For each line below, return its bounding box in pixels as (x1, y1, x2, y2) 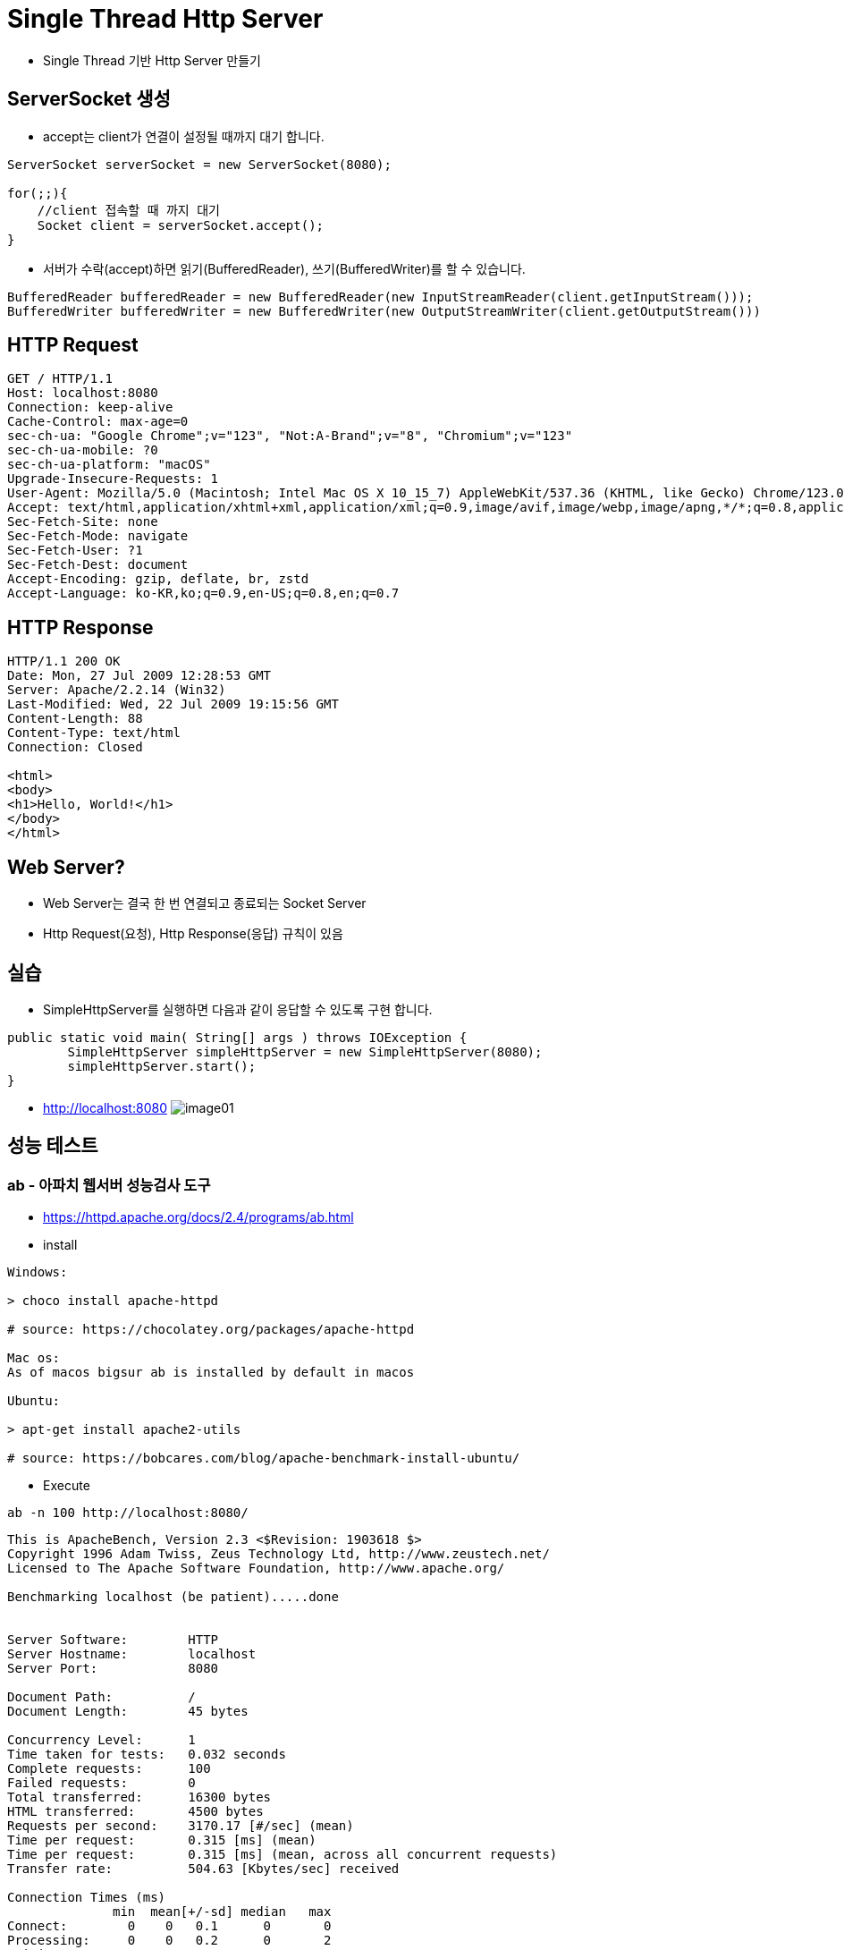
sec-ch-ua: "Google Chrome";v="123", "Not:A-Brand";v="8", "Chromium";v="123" (7, 428, 573, 444)
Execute (43, 1478, 90, 1494)
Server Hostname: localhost (7, 1647, 257, 1662)
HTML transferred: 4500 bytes (7, 1804, 264, 1819)
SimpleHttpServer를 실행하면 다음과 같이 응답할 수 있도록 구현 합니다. (43, 1001, 433, 1017)
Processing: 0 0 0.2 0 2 (7, 1933, 332, 1948)
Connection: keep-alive (7, 400, 173, 415)
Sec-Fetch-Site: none (7, 514, 158, 530)
